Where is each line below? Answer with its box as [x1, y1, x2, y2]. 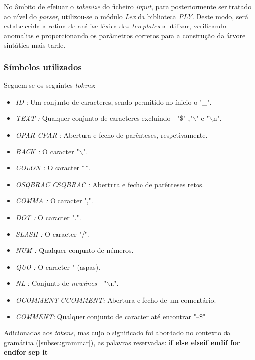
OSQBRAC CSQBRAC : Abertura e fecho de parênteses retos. [15, 179, 204, 189]
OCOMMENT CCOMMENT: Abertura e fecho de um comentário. [15, 294, 216, 305]
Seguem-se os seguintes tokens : [4, 80, 96, 90]
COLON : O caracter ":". [15, 163, 91, 173]
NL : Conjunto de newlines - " [15, 278, 107, 288]
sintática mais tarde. [4, 40, 66, 50]
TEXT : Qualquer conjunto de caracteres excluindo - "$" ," [15, 113, 193, 123]
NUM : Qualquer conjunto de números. [15, 245, 134, 255]
